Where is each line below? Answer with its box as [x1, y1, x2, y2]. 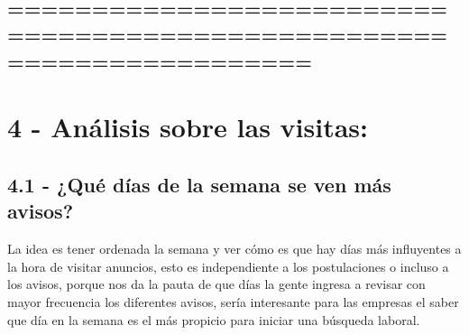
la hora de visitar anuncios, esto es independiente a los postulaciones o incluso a [7, 256, 449, 275]
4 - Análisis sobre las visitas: [7, 108, 368, 145]
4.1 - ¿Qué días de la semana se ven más [7, 170, 391, 198]
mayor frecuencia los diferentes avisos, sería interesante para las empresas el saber [7, 292, 459, 311]
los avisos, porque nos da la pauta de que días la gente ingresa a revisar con [7, 275, 426, 293]
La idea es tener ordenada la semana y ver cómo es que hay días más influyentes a [7, 239, 462, 258]
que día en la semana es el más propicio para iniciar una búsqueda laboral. [7, 310, 420, 329]
